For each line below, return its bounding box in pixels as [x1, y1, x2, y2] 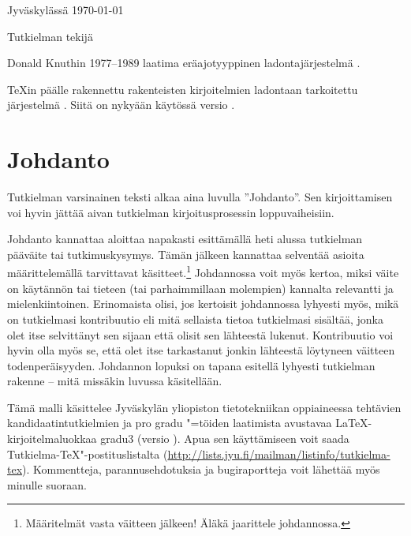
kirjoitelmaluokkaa [7, 430, 97, 447]
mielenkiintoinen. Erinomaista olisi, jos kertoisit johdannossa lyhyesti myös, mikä [7, 295, 399, 312]
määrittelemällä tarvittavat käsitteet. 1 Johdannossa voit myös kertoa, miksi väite [7, 262, 399, 281]
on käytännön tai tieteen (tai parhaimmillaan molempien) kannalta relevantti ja [7, 279, 394, 296]
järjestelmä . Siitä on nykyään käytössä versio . [7, 96, 235, 113]
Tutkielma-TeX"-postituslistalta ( [7, 445, 168, 462]
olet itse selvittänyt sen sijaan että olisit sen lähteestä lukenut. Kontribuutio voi [7, 326, 394, 343]
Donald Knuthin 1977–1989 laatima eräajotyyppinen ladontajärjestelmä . [7, 54, 361, 71]
